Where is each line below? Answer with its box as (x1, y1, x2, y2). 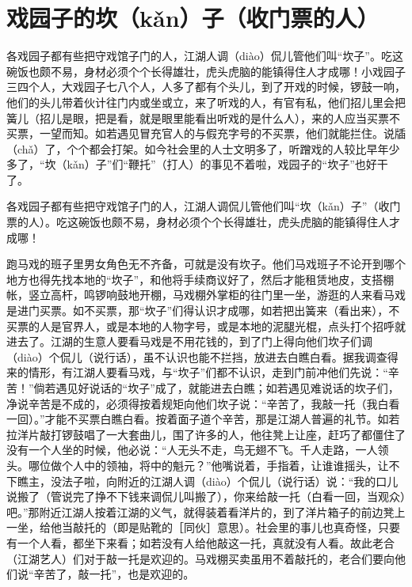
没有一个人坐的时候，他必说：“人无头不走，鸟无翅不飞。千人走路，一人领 (6, 441, 389, 458)
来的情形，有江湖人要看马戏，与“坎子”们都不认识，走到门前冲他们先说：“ (6, 364, 388, 381)
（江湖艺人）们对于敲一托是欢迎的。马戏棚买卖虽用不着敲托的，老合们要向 (6, 550, 395, 566)
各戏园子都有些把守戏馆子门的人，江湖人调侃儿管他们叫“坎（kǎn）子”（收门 (6, 198, 401, 214)
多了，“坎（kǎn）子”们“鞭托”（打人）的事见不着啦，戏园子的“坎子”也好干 (6, 156, 388, 172)
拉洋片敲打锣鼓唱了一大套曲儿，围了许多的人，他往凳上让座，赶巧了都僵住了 (6, 426, 406, 442)
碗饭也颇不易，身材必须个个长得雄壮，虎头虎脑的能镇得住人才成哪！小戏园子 (6, 62, 406, 79)
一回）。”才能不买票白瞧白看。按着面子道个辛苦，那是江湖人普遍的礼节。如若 (6, 411, 400, 427)
